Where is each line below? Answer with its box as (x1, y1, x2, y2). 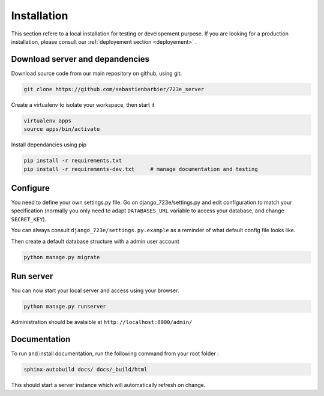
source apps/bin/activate (23, 126, 100, 133)
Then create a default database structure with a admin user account (11, 238, 179, 245)
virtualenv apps (23, 117, 72, 124)
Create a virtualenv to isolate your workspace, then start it (11, 101, 155, 108)
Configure (11, 183, 50, 193)
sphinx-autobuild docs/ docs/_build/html (23, 366, 148, 373)
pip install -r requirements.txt (23, 157, 122, 164)
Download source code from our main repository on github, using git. (11, 70, 182, 77)
